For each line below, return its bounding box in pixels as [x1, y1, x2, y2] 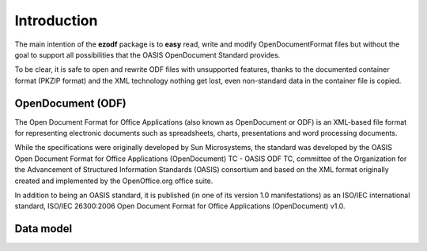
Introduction [14, 12, 98, 29]
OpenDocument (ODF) [14, 96, 127, 110]
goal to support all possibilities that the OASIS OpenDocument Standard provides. [14, 50, 281, 59]
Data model [14, 222, 73, 236]
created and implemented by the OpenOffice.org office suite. [14, 176, 213, 185]
